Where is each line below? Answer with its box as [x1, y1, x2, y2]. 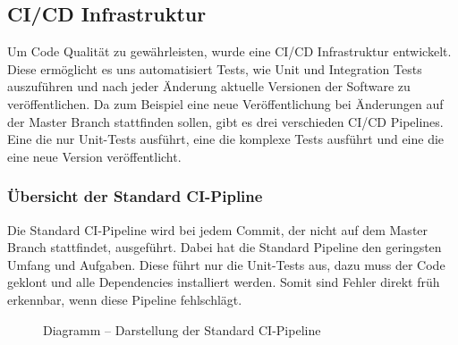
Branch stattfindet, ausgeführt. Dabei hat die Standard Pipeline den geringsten [7, 238, 442, 257]
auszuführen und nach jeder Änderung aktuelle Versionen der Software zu [7, 77, 411, 96]
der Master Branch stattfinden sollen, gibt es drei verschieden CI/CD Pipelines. [7, 112, 444, 130]
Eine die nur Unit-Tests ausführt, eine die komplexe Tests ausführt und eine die [7, 130, 445, 148]
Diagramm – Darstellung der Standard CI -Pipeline [43, 320, 321, 339]
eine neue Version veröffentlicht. [7, 147, 182, 165]
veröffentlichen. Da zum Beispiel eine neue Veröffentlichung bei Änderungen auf [7, 94, 444, 113]
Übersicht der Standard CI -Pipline [7, 185, 263, 207]
